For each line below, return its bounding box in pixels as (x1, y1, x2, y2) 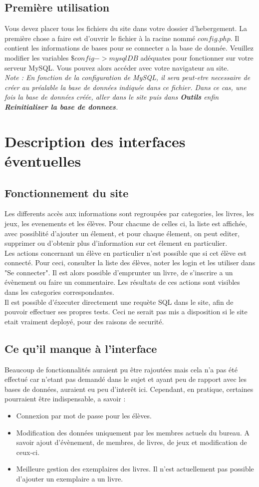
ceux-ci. (16, 446, 40, 457)
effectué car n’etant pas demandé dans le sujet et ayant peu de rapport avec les (4, 374, 247, 384)
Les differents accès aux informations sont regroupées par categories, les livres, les (4, 208, 255, 219)
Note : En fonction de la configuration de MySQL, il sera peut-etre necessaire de (4, 72, 251, 83)
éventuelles (4, 150, 81, 171)
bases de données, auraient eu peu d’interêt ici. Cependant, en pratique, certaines (4, 383, 254, 394)
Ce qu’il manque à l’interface (4, 340, 157, 356)
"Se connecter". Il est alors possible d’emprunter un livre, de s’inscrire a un (4, 267, 233, 277)
